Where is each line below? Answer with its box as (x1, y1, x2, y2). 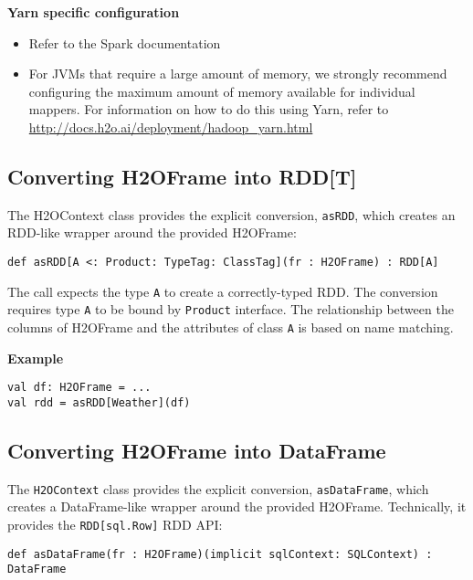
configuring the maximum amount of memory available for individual (28, 81, 415, 100)
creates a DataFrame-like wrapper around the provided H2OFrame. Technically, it (7, 497, 467, 516)
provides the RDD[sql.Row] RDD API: (7, 515, 223, 533)
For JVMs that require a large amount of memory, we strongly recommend (28, 64, 447, 83)
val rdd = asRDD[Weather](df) (7, 395, 191, 409)
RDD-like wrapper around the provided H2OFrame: (7, 223, 297, 242)
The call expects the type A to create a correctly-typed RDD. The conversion (7, 281, 438, 301)
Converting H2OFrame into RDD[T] (7, 162, 357, 190)
